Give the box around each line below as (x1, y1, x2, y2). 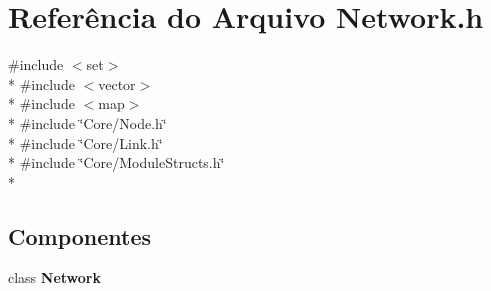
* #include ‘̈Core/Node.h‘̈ (8, 112, 167, 133)
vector (98, 73, 136, 94)
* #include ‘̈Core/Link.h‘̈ (8, 132, 163, 153)
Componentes (8, 220, 152, 251)
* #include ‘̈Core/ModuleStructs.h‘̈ (8, 152, 225, 173)
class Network (8, 267, 101, 288)
